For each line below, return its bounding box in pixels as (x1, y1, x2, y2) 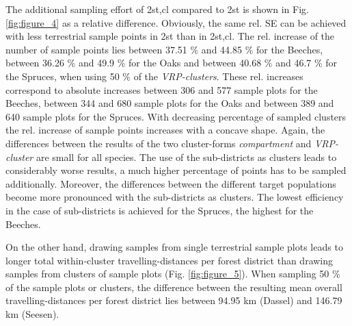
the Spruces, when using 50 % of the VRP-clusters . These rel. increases (5, 68, 303, 83)
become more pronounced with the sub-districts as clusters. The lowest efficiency (5, 190, 344, 204)
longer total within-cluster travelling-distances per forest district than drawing (5, 253, 334, 267)
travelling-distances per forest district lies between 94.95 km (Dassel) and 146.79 (5, 293, 342, 308)
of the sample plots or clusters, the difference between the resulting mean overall (5, 279, 342, 294)
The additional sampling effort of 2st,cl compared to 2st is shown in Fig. (5, 2, 309, 16)
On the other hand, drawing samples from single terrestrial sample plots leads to (5, 240, 343, 254)
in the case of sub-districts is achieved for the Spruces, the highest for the (5, 203, 314, 217)
